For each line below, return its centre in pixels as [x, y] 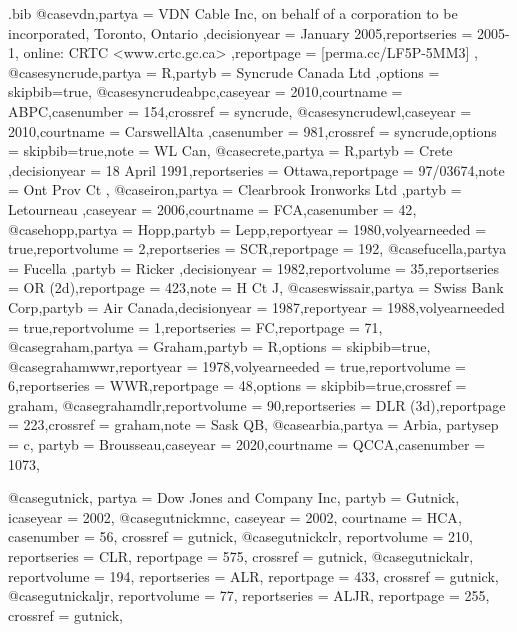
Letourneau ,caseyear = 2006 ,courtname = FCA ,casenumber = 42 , [212, 208]
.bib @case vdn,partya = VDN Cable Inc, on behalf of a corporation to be [233, 13]
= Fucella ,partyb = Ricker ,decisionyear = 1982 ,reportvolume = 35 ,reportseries [254, 267]
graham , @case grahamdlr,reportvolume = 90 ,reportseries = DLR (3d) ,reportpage [257, 404]
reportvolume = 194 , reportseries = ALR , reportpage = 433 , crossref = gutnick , [253, 575]
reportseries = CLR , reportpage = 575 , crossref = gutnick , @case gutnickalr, [241, 556]
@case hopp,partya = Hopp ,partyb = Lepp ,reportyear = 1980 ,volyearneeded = [247, 228]
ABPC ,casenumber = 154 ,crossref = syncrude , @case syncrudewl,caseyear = [240, 110]
